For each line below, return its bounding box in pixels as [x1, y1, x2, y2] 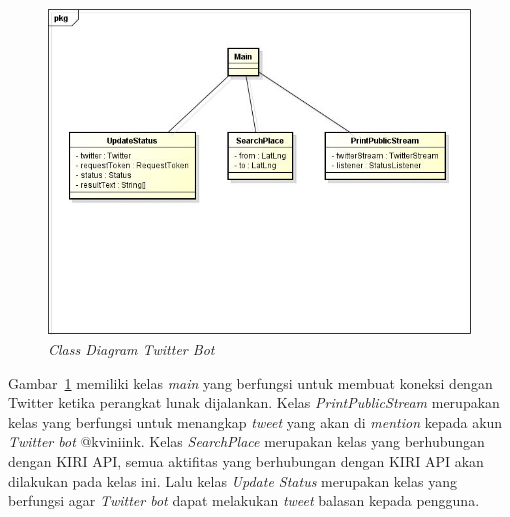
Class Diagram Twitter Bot [48, 339, 215, 360]
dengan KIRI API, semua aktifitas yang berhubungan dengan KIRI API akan [8, 451, 484, 472]
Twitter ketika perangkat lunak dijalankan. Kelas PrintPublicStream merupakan [8, 392, 500, 413]
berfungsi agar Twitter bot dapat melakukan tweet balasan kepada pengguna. [8, 490, 480, 511]
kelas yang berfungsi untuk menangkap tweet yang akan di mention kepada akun [8, 411, 503, 432]
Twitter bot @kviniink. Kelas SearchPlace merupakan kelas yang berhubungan [8, 431, 485, 452]
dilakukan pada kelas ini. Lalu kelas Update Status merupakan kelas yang [8, 470, 457, 491]
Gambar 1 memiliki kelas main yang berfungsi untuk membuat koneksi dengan [8, 372, 493, 393]
